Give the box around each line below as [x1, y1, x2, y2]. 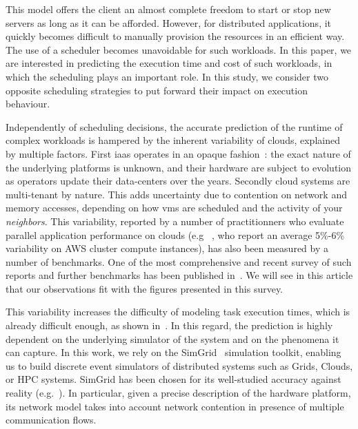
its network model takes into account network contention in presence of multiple [6, 399, 344, 413]
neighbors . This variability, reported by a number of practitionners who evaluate [6, 213, 344, 228]
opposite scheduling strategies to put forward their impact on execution [6, 83, 308, 97]
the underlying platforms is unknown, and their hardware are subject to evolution [6, 160, 352, 174]
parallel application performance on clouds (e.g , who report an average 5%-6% [6, 227, 345, 242]
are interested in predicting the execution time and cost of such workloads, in [6, 56, 332, 70]
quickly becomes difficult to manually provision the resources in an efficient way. [6, 29, 345, 43]
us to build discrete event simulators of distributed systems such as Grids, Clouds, [6, 358, 353, 373]
